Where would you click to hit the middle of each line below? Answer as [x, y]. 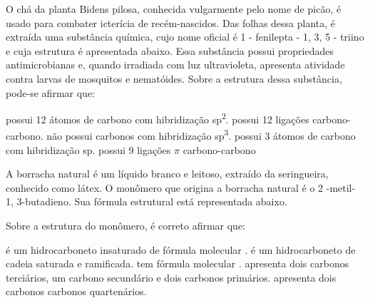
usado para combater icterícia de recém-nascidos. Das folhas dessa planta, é [171, 22]
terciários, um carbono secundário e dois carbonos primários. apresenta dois [171, 277]
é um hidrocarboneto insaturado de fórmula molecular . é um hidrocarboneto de [181, 249]
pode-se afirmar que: [50, 92]
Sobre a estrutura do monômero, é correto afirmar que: [125, 226]
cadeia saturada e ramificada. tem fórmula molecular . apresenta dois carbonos [178, 263]
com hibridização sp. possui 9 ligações [88, 149]
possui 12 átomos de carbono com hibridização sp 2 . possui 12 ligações [158, 118]
